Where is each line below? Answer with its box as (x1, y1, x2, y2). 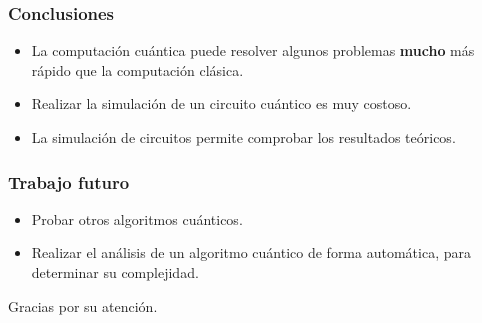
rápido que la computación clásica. (31, 59, 244, 80)
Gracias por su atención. (8, 295, 158, 316)
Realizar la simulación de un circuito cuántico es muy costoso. (31, 93, 412, 114)
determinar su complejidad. (31, 262, 199, 282)
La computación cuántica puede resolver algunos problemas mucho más (31, 40, 475, 61)
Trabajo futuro (8, 169, 130, 194)
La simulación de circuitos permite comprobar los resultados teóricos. (31, 127, 456, 147)
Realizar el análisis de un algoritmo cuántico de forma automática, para (31, 242, 471, 263)
